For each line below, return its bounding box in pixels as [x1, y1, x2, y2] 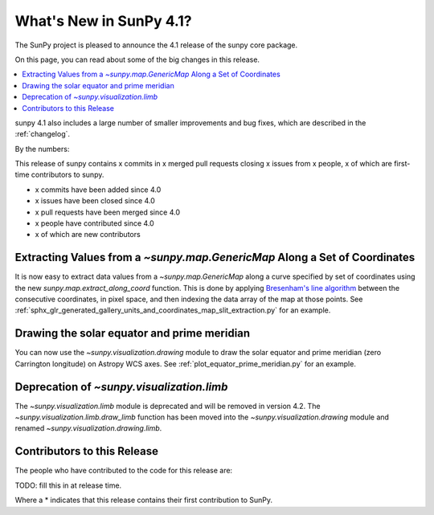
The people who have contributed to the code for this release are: [14, 466, 233, 476]
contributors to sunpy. [31, 170, 104, 180]
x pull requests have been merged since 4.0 [35, 207, 181, 217]
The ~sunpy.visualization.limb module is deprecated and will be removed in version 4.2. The [14, 401, 321, 411]
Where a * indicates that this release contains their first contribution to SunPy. [14, 495, 273, 505]
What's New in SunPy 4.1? [14, 12, 192, 30]
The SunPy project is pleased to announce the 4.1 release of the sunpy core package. [14, 40, 298, 50]
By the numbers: [14, 144, 70, 153]
